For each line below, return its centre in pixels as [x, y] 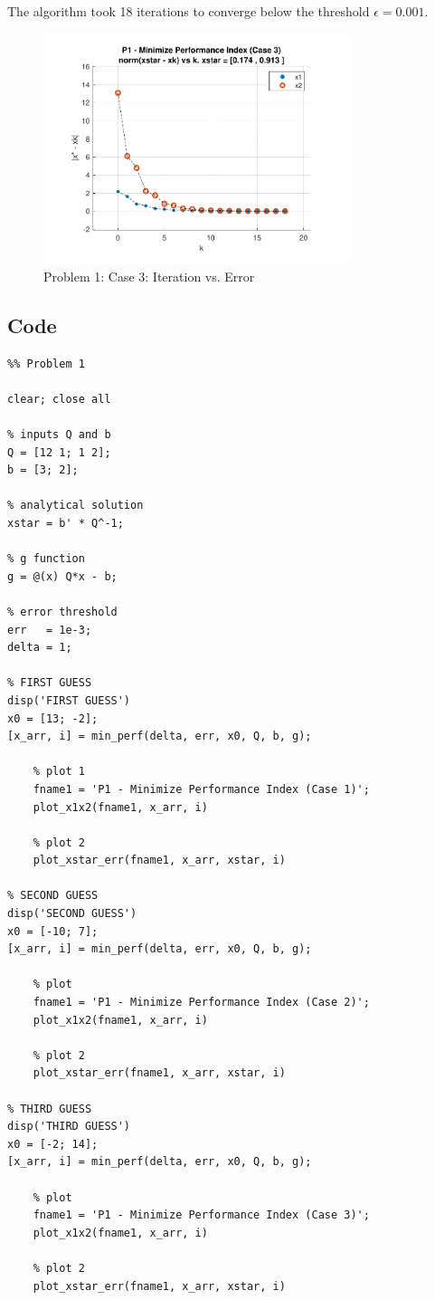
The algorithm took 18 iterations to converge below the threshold [189, 11]
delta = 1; [40, 648]
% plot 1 [59, 772]
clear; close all [59, 399]
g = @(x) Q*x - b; [62, 576]
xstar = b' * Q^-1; [66, 523]
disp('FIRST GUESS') [69, 700]
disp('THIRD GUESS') [69, 1127]
